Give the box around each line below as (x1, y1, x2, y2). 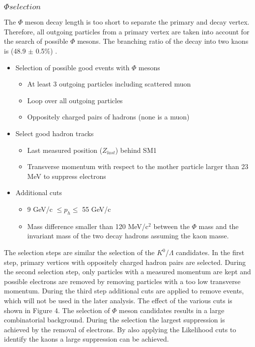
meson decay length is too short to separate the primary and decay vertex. (25, 17, 250, 27)
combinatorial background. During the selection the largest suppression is (4, 315, 225, 325)
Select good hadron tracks (15, 128, 94, 139)
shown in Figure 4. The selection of (4, 305, 110, 315)
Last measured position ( (27, 145, 103, 155)
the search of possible (4, 36, 68, 46)
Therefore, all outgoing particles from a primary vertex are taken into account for (4, 26, 250, 36)
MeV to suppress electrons (27, 171, 106, 181)
